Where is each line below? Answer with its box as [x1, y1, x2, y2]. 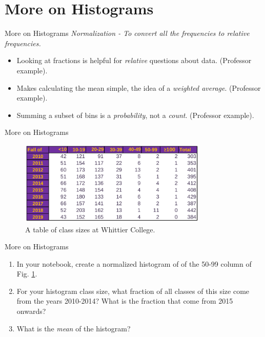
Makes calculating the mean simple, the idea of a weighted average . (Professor [16, 82, 261, 93]
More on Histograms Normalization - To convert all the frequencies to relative [5, 28, 250, 38]
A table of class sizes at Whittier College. [25, 224, 155, 234]
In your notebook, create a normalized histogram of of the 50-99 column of [16, 258, 252, 269]
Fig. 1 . [16, 268, 37, 279]
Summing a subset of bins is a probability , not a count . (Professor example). [16, 109, 254, 120]
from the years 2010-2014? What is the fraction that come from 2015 [16, 295, 233, 306]
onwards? [16, 306, 46, 316]
